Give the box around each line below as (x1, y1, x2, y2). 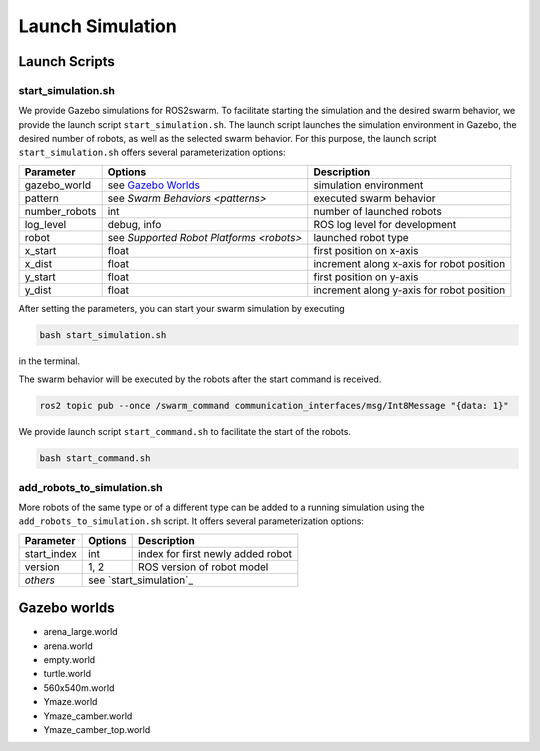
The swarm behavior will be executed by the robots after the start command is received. (18, 373, 382, 385)
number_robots (24, 204, 97, 218)
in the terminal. (18, 355, 80, 367)
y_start (24, 270, 57, 284)
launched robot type (313, 230, 409, 244)
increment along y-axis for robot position (313, 283, 506, 297)
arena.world (43, 640, 94, 652)
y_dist (24, 283, 52, 297)
